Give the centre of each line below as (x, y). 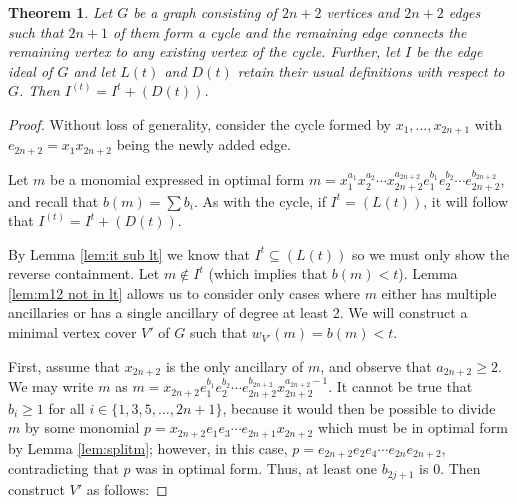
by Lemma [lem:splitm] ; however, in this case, (148, 447)
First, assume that (64, 365)
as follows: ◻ (127, 488)
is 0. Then (450, 468)
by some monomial (82, 427)
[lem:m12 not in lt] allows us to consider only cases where (184, 292)
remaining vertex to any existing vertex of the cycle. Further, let (204, 51)
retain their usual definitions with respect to (371, 70)
